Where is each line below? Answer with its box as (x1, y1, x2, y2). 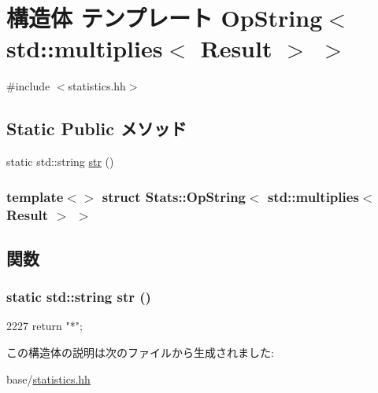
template (6, 186, 64, 206)
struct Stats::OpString (102, 186, 246, 206)
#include (6, 78, 50, 94)
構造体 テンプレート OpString (6, 2, 323, 34)
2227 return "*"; (6, 318, 83, 334)
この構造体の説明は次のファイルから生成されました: (6, 344, 274, 361)
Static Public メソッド (6, 116, 187, 141)
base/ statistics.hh (6, 370, 91, 387)
